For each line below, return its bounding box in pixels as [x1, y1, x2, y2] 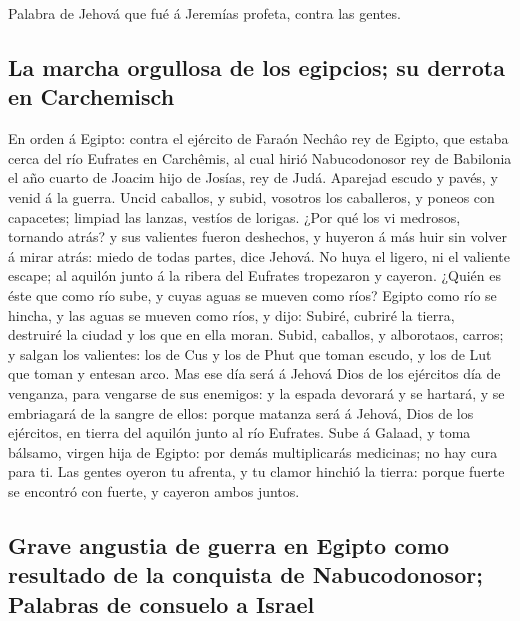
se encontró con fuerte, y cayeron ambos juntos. [8, 480, 300, 501]
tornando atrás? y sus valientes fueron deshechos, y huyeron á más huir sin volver [8, 226, 507, 247]
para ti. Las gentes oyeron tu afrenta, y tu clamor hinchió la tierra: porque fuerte [8, 461, 505, 482]
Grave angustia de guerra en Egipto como [8, 529, 450, 560]
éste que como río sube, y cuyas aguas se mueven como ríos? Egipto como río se [8, 284, 497, 305]
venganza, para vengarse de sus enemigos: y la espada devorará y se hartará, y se [8, 382, 505, 403]
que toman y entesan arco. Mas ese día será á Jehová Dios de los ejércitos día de [8, 363, 501, 384]
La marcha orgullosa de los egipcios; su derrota [8, 51, 505, 82]
